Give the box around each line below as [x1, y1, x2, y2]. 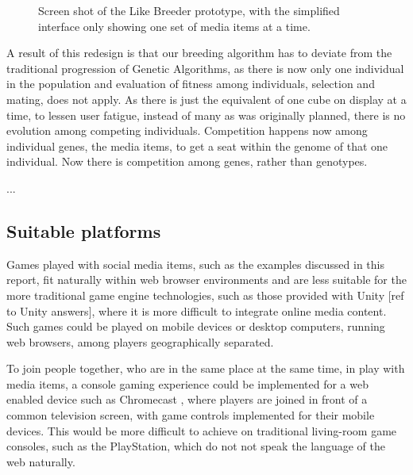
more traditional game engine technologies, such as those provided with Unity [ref [6, 286, 404, 303]
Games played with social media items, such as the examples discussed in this [6, 255, 385, 272]
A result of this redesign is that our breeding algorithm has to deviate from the [6, 44, 392, 61]
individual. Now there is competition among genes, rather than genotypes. [6, 153, 368, 170]
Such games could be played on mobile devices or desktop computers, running [6, 318, 385, 335]
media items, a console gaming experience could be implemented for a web [6, 375, 369, 392]
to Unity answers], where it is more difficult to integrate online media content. [6, 302, 387, 319]
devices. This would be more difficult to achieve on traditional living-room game [6, 422, 397, 439]
